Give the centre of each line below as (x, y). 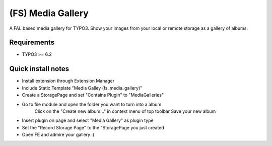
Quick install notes (39, 69)
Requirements (32, 43)
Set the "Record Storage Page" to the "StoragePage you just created (93, 127)
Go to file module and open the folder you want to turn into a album (92, 104)
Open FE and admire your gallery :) (58, 135)
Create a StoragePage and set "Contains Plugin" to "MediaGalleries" (93, 95)
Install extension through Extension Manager (68, 81)
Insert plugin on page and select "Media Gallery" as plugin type (88, 120)
